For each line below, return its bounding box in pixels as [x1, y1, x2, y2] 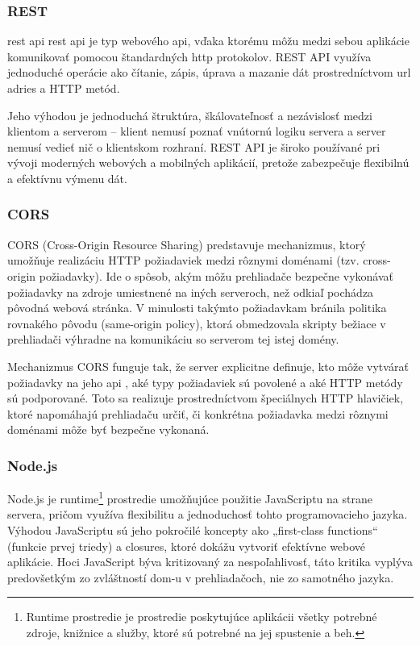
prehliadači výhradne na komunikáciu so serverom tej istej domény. [7, 331, 339, 348]
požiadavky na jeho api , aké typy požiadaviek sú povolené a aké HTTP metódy [7, 373, 403, 390]
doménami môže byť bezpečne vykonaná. [7, 421, 210, 438]
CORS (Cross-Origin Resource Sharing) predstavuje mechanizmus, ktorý [7, 235, 366, 252]
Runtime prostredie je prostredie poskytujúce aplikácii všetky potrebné [26, 608, 377, 625]
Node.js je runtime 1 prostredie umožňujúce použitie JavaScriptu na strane [7, 488, 372, 506]
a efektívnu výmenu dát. [7, 169, 127, 186]
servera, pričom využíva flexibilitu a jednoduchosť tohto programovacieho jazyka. [7, 506, 408, 523]
